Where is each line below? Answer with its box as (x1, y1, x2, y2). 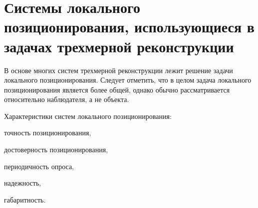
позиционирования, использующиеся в (4, 16, 255, 37)
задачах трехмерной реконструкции (4, 36, 234, 56)
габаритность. (4, 194, 46, 205)
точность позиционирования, (4, 127, 91, 138)
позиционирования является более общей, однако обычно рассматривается (4, 84, 230, 95)
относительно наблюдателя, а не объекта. (4, 94, 129, 104)
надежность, (4, 178, 41, 188)
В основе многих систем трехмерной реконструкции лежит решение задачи (4, 65, 233, 75)
